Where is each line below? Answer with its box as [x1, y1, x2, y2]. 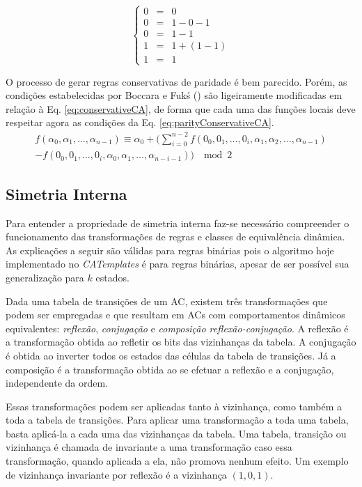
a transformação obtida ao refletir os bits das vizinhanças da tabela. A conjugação [6, 334, 356, 349]
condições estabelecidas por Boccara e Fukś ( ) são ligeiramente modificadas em [6, 88, 343, 102]
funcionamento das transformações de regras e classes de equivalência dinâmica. [6, 229, 345, 244]
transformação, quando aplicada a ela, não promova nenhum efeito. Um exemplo [6, 454, 349, 468]
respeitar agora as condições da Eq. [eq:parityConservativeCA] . [6, 115, 274, 130]
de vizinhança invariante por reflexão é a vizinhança [6, 467, 227, 481]
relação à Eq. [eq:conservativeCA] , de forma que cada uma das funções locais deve [6, 101, 356, 116]
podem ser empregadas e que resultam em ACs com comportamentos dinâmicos [6, 307, 345, 322]
